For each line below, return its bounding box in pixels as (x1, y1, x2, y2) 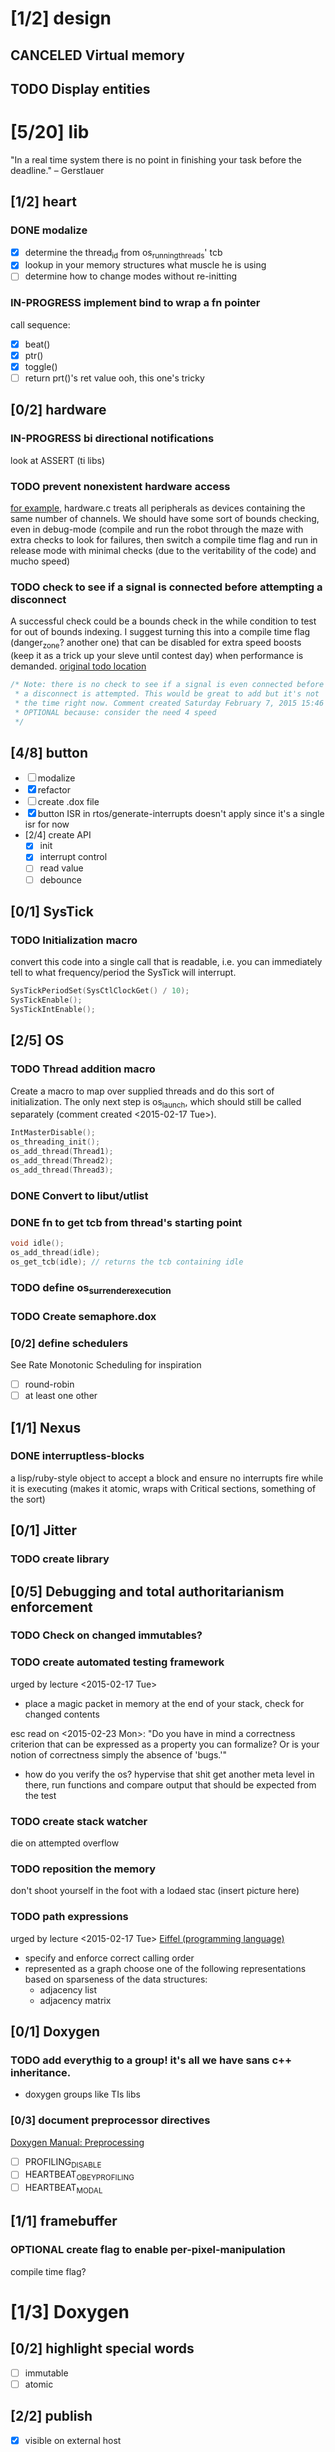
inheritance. (10, 2065, 72, 2079)
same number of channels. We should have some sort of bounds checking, (10, 513, 320, 525)
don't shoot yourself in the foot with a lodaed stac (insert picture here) (10, 1885, 300, 1897)
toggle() (24, 360, 58, 372)
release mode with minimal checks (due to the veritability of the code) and (10, 545, 317, 557)
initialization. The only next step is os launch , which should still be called (10, 1095, 302, 1110)
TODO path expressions (10, 1910, 129, 1924)
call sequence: (10, 318, 71, 331)
